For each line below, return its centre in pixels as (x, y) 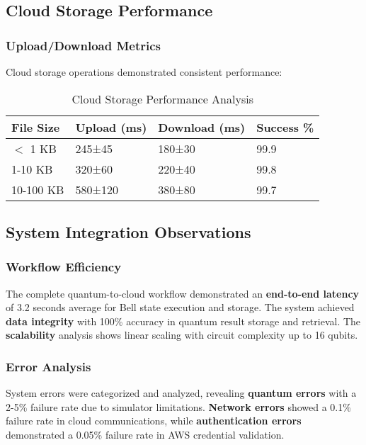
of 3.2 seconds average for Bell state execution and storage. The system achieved (180, 307)
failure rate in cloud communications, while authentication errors (154, 421)
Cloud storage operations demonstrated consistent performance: (144, 72)
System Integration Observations (128, 231)
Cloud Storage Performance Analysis (162, 98)
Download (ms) (202, 127)
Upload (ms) (111, 127)
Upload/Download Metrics (83, 45)
